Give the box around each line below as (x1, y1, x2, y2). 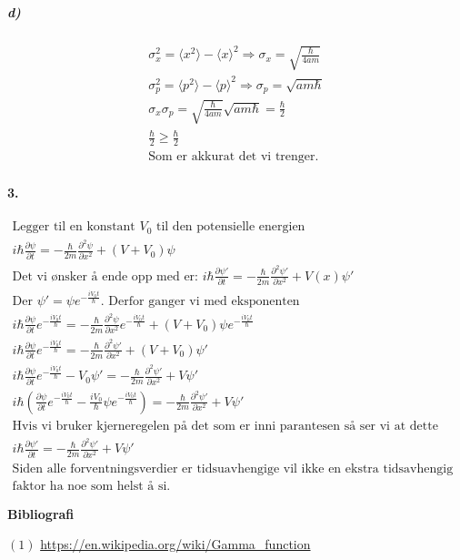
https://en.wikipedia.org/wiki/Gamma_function (40, 535, 311, 554)
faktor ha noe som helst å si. (12, 479, 171, 493)
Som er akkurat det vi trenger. (148, 150, 319, 164)
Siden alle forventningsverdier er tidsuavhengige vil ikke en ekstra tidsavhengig (12, 462, 454, 475)
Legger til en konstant (12, 220, 135, 234)
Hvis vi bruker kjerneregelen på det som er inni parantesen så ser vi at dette (12, 419, 438, 433)
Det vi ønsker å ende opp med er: (12, 270, 198, 283)
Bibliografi (7, 504, 75, 523)
